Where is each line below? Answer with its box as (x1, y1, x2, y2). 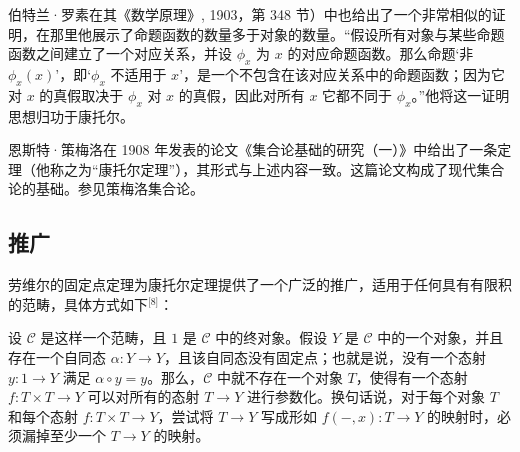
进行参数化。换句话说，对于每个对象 (246, 386, 485, 407)
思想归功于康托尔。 (8, 105, 134, 126)
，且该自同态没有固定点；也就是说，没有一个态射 (163, 346, 486, 367)
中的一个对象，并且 (377, 327, 504, 348)
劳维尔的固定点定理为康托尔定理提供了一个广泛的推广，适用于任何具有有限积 (8, 274, 512, 295)
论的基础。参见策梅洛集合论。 (8, 178, 204, 199)
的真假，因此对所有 (178, 84, 305, 105)
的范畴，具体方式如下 (8, 293, 148, 314)
